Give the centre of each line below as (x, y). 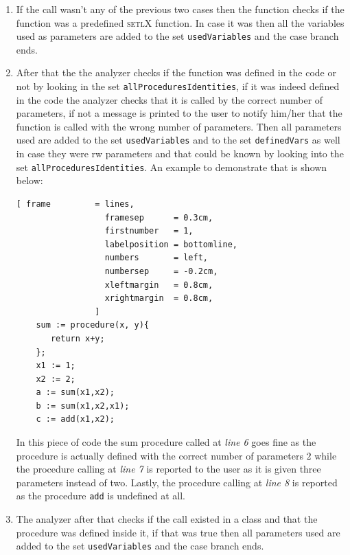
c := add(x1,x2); (75, 419)
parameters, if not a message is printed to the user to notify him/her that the (179, 113)
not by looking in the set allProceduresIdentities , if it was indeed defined (178, 86)
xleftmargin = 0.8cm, (159, 285)
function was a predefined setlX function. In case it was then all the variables (180, 22)
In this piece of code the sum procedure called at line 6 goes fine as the (166, 442)
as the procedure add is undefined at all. (101, 496)
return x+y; (78, 338)
